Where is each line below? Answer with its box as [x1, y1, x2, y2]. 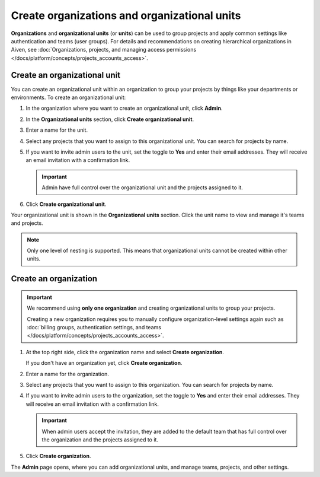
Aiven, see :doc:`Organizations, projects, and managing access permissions [11, 46, 197, 53]
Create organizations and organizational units [11, 9, 241, 22]
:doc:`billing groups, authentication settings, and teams [27, 324, 161, 331]
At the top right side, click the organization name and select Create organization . [25, 348, 225, 355]
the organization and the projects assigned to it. [41, 436, 158, 443]
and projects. [11, 220, 44, 227]
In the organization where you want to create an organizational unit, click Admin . [25, 104, 223, 112]
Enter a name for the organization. [25, 370, 109, 377]
